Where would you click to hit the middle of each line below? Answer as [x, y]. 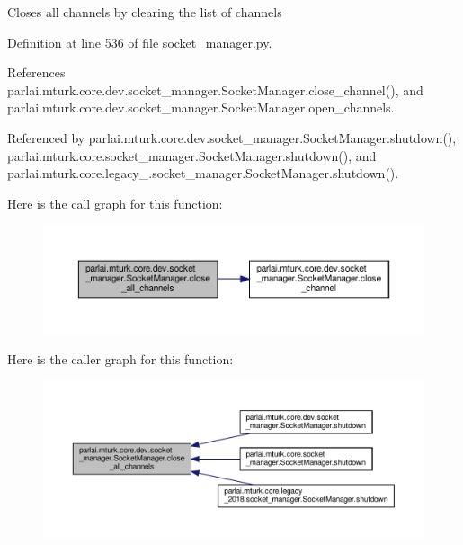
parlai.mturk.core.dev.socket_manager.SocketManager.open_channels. [201, 107]
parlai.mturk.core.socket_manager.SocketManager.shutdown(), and [192, 155]
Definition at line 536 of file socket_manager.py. [140, 42]
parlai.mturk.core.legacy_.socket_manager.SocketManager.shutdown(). [203, 173]
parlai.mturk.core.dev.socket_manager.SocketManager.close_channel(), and [215, 89]
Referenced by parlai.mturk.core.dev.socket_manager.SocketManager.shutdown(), [232, 137]
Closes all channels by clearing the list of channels [145, 12]
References [36, 72]
